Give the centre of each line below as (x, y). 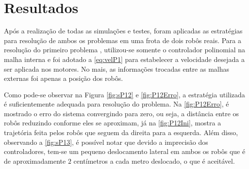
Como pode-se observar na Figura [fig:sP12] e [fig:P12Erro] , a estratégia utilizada (124, 94)
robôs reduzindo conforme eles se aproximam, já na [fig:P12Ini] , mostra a (113, 123)
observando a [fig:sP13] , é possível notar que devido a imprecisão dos (106, 142)
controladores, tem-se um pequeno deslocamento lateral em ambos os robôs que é (125, 151)
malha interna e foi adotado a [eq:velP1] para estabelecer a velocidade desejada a (124, 59)
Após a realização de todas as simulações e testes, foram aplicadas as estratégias (123, 31)
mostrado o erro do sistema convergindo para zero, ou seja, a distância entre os (122, 113)
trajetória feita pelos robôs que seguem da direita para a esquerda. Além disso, (121, 132)
